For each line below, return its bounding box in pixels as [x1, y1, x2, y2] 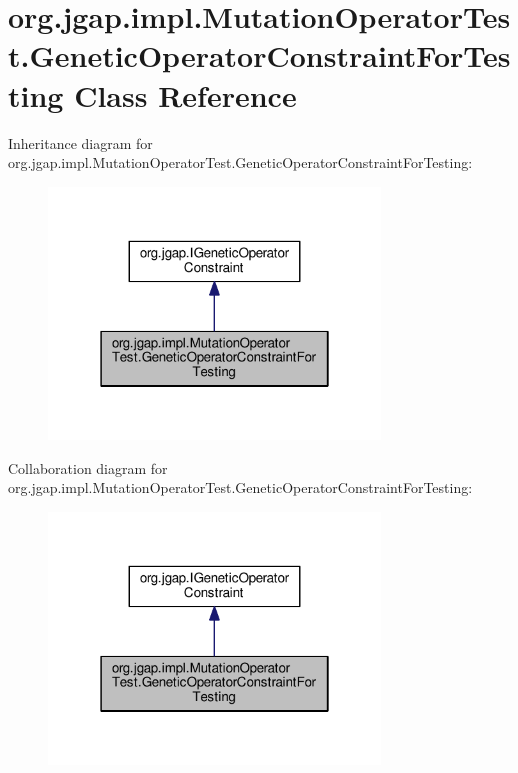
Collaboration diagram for [8, 457, 168, 478]
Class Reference [74, 74, 297, 115]
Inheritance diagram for [8, 132, 153, 153]
